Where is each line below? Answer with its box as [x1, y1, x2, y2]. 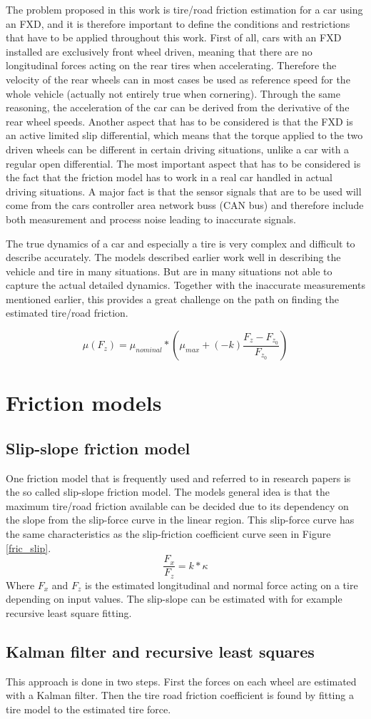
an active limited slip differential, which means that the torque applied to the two [6, 128, 363, 143]
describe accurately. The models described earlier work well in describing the [6, 250, 341, 265]
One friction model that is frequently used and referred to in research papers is [6, 470, 351, 485]
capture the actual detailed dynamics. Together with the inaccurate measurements [6, 277, 365, 292]
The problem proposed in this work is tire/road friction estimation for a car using [6, 2, 363, 16]
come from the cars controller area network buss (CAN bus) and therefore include [6, 198, 364, 213]
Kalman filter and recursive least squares [6, 640, 315, 662]
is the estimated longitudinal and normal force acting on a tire [85, 577, 358, 592]
